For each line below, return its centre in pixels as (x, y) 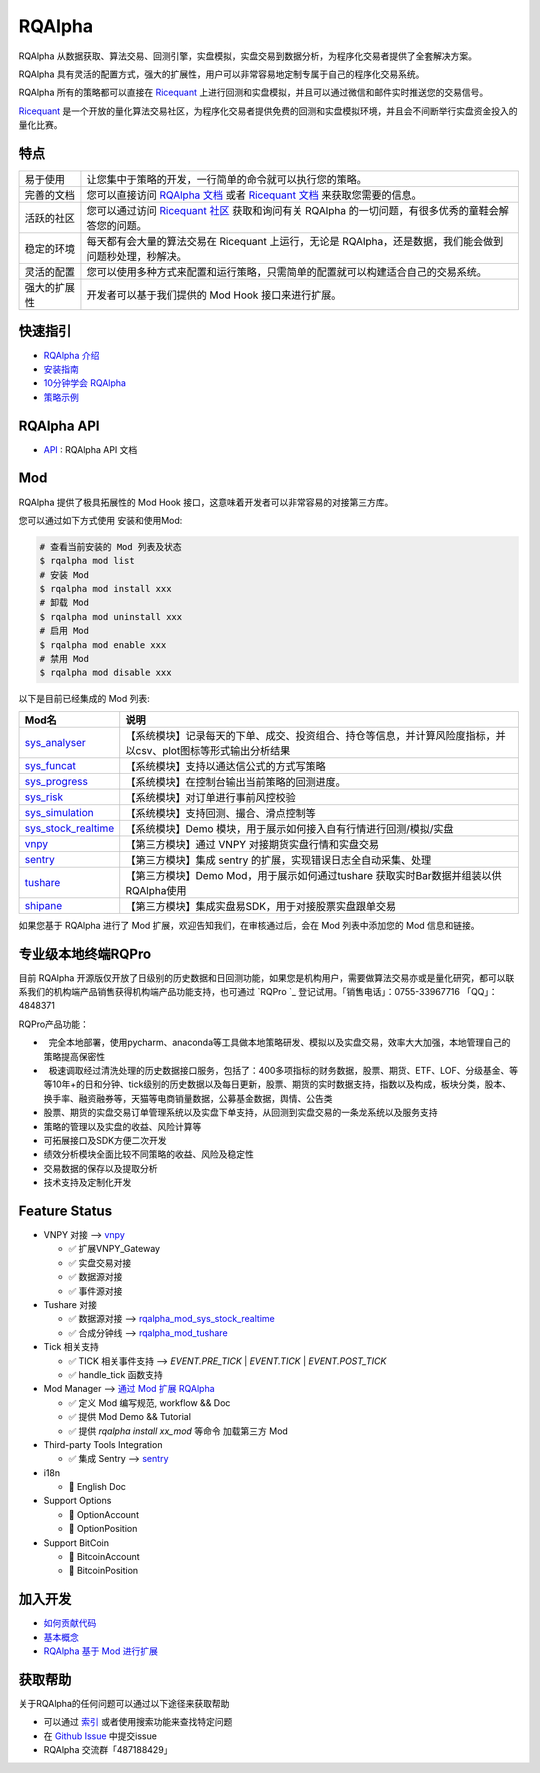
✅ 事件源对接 (95, 1291)
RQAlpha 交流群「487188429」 (108, 1750)
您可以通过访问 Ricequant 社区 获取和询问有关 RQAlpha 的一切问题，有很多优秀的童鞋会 (292, 211)
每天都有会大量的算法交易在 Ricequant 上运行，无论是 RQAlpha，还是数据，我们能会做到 (295, 242)
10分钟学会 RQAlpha (85, 383)
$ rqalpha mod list (87, 561)
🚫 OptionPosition (103, 1529)
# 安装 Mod (64, 574)
